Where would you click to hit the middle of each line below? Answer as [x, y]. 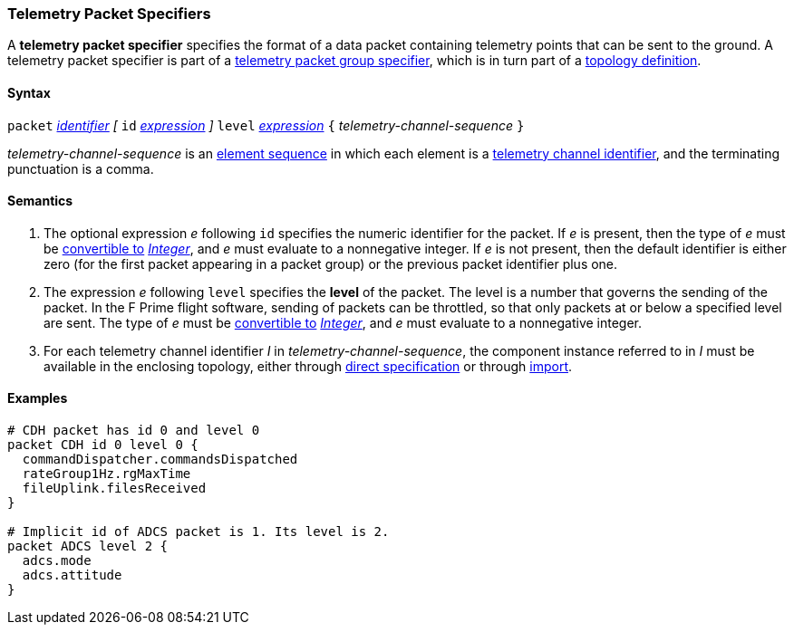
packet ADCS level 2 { [88, 546]
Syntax [29, 92]
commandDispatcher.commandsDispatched [160, 460]
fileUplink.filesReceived [114, 488]
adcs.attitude [72, 575]
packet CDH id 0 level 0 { [103, 445]
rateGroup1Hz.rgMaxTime [107, 474]
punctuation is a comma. [81, 168]
